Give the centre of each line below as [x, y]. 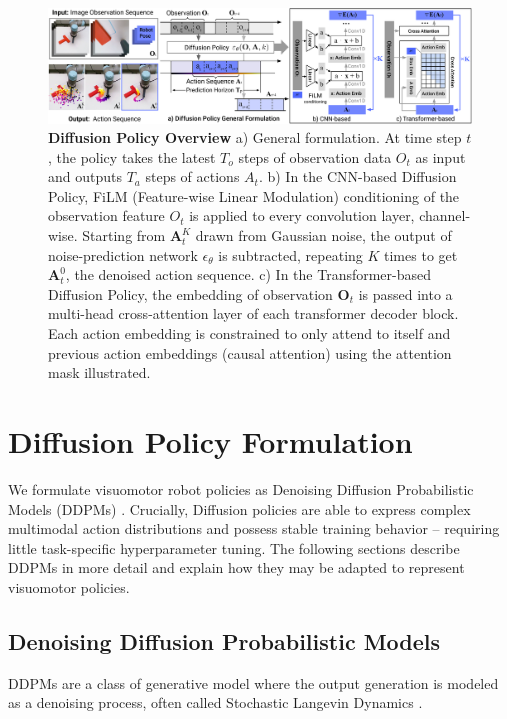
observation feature [106, 215]
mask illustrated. [99, 372]
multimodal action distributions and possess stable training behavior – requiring [254, 528]
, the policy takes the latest [132, 156]
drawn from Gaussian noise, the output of [323, 235]
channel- [445, 215]
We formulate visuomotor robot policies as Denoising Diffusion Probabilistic [241, 488]
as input [440, 156]
